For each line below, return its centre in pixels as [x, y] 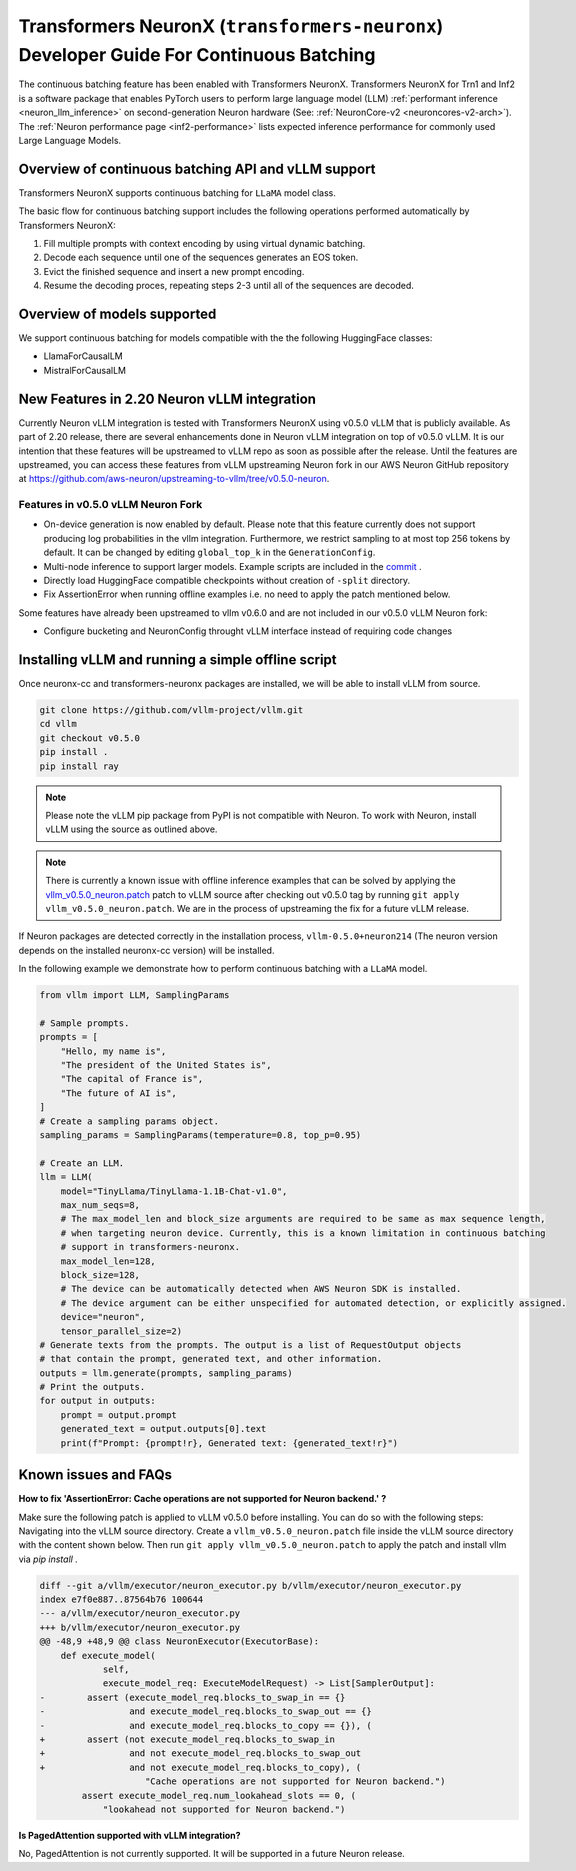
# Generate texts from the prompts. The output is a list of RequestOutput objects [250, 1344]
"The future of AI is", [118, 1093]
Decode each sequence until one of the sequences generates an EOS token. [201, 257]
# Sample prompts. [84, 1023]
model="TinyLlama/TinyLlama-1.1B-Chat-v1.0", [174, 1191]
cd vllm [58, 724]
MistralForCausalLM [85, 370]
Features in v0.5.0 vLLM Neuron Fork [110, 505]
